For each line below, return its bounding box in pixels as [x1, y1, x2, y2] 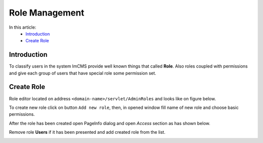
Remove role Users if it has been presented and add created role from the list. [9, 129, 166, 135]
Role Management [9, 7, 85, 18]
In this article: [9, 24, 37, 30]
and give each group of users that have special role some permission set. [9, 70, 156, 76]
